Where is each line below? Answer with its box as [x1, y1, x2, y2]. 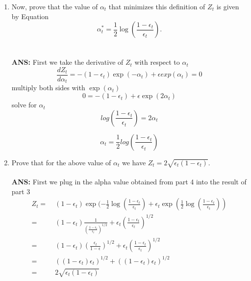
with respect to [134, 57, 180, 67]
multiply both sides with [11, 82, 85, 93]
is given [216, 1, 239, 11]
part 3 [11, 186, 30, 196]
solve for [11, 100, 37, 110]
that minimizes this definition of [108, 1, 205, 11]
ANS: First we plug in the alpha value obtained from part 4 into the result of [11, 177, 247, 187]
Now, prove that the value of [11, 1, 98, 11]
